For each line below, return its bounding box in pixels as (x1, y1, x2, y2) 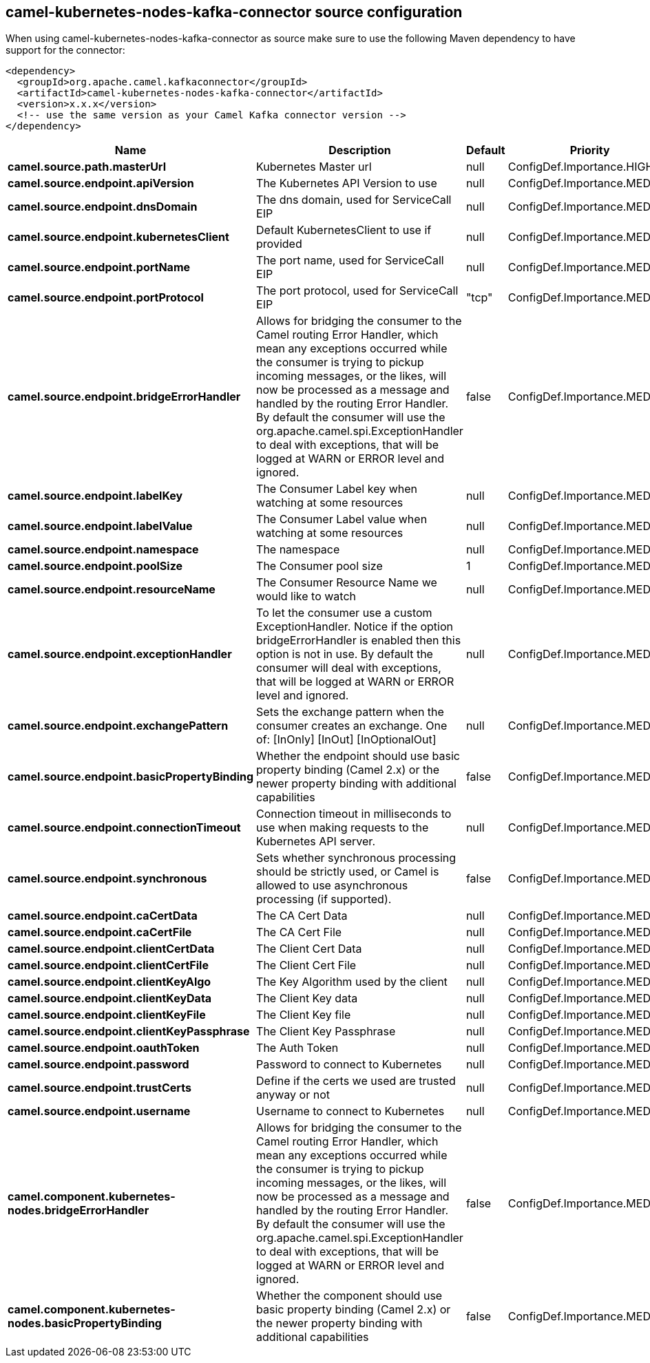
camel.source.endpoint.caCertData (8, 909, 198, 923)
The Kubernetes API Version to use (256, 176, 437, 191)
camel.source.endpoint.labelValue (8, 519, 193, 533)
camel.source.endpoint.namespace (8, 542, 199, 557)
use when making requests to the (256, 821, 429, 835)
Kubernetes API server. (256, 834, 375, 849)
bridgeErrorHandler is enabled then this (256, 633, 461, 648)
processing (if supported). (256, 892, 392, 907)
